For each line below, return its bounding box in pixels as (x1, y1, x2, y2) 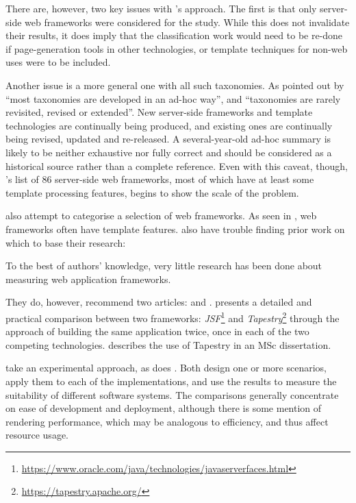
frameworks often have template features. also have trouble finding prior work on (5, 221, 345, 236)
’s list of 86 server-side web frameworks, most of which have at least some (5, 172, 314, 186)
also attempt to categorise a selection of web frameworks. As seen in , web (5, 208, 317, 223)
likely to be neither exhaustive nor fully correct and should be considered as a (5, 145, 332, 159)
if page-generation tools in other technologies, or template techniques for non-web (5, 41, 348, 56)
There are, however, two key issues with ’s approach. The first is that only (5, 1, 317, 15)
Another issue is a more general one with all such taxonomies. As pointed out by (5, 77, 344, 92)
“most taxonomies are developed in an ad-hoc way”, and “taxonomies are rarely (5, 91, 341, 106)
